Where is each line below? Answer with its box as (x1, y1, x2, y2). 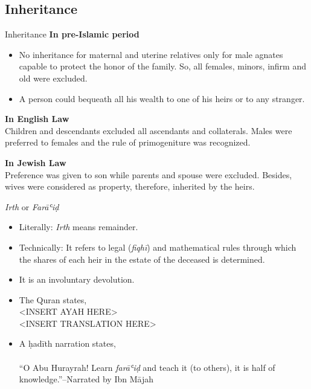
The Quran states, (19, 293, 87, 306)
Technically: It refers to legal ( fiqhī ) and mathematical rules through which (19, 240, 297, 253)
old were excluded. (19, 71, 88, 84)
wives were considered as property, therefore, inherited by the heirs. (5, 180, 255, 193)
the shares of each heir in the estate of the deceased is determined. (19, 252, 265, 265)
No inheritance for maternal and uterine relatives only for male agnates (19, 48, 283, 60)
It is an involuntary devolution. (19, 273, 135, 286)
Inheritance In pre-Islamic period (5, 28, 139, 40)
